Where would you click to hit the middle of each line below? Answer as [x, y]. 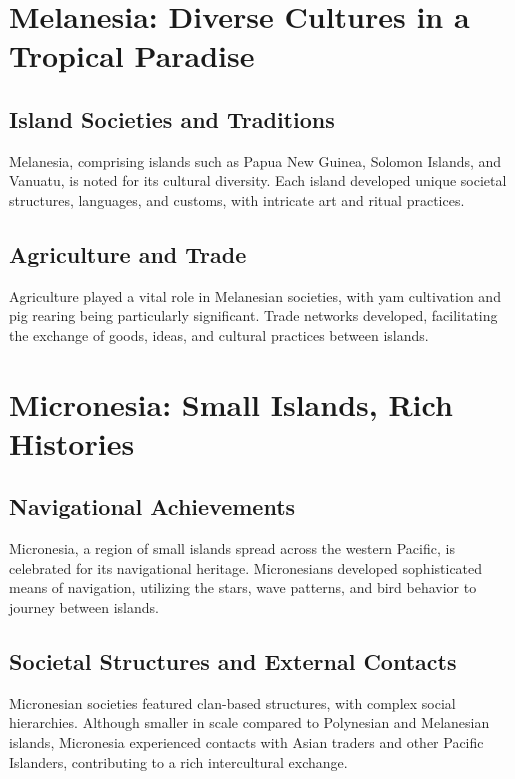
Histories [72, 442]
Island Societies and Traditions [172, 118]
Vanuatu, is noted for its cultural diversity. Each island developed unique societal [258, 180]
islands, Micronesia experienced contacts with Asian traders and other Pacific [246, 742]
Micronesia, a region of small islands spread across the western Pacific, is [232, 548]
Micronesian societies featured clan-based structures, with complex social [232, 702]
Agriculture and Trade [128, 253]
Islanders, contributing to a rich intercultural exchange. [178, 761]
